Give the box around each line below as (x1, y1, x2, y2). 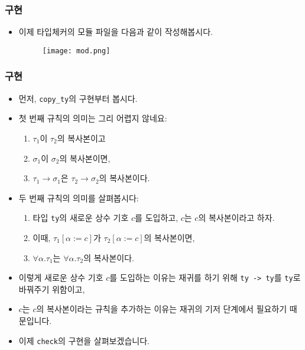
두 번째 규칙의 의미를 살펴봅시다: (18, 191, 139, 204)
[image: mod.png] (42, 46, 111, 55)
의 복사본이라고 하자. (198, 211, 275, 224)
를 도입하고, (135, 211, 179, 224)
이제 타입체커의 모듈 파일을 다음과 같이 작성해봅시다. (18, 25, 213, 38)
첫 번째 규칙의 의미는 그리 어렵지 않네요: (18, 112, 167, 124)
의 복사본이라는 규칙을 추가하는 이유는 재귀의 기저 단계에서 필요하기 (36, 303, 287, 315)
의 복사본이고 (57, 131, 106, 144)
